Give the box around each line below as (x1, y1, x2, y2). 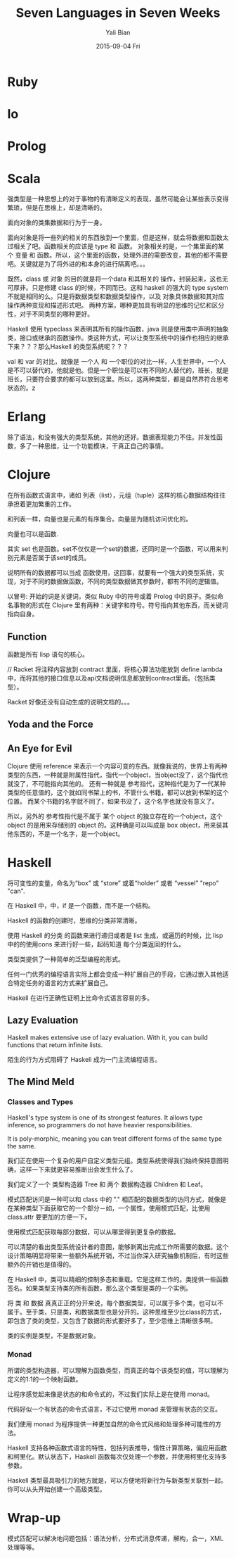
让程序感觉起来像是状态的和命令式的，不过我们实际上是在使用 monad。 (7, 1390, 214, 1398)
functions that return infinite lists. (7, 1040, 103, 1049)
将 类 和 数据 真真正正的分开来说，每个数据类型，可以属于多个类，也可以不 (7, 1298, 223, 1307)
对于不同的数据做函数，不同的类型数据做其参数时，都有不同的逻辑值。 (19, 577, 223, 585)
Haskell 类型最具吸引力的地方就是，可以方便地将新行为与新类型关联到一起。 (7, 1476, 227, 1484)
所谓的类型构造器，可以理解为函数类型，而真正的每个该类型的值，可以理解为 (7, 1366, 229, 1374)
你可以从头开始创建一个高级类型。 (7, 1485, 106, 1493)
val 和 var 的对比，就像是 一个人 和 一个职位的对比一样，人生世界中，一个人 (7, 357, 226, 366)
